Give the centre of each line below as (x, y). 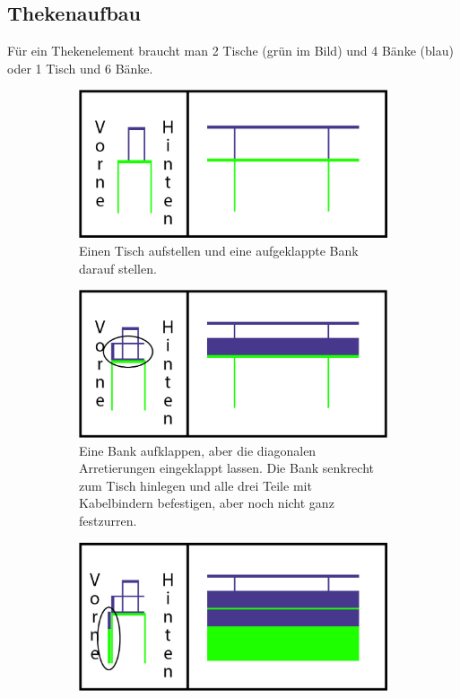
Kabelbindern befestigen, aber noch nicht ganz (207, 503)
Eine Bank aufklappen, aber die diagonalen (198, 450)
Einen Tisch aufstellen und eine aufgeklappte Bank (219, 250)
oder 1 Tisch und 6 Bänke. (80, 68)
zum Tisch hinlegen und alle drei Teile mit (195, 485)
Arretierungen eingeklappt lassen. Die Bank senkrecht (226, 468)
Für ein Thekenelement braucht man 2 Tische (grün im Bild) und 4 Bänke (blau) (230, 51)
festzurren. (108, 521)
